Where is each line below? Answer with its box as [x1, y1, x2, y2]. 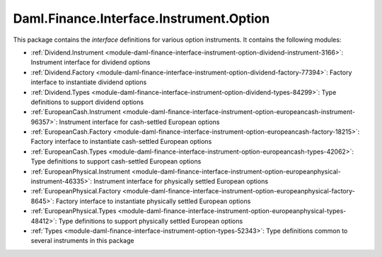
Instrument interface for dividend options [30, 58, 151, 67]
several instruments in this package [30, 236, 134, 245]
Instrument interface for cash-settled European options [59, 118, 220, 126]
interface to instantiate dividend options [30, 78, 147, 86]
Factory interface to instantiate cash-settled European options [30, 137, 212, 146]
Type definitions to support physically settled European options [58, 217, 243, 225]
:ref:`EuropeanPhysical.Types [30, 207, 117, 215]
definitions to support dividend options [30, 98, 144, 106]
